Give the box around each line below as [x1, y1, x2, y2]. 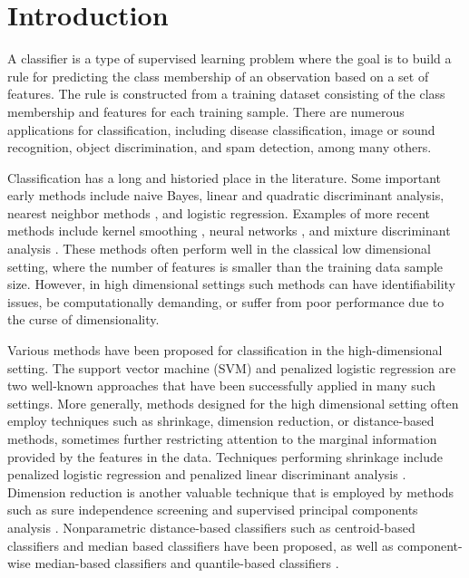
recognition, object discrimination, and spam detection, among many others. [7, 138, 432, 157]
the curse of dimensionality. [7, 310, 160, 329]
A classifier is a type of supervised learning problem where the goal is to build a [7, 49, 452, 68]
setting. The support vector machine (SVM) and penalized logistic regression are [7, 358, 456, 377]
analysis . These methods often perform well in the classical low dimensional [7, 239, 431, 258]
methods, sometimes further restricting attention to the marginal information [7, 429, 437, 448]
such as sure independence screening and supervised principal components [7, 500, 418, 519]
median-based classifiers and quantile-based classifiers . [34, 554, 339, 573]
